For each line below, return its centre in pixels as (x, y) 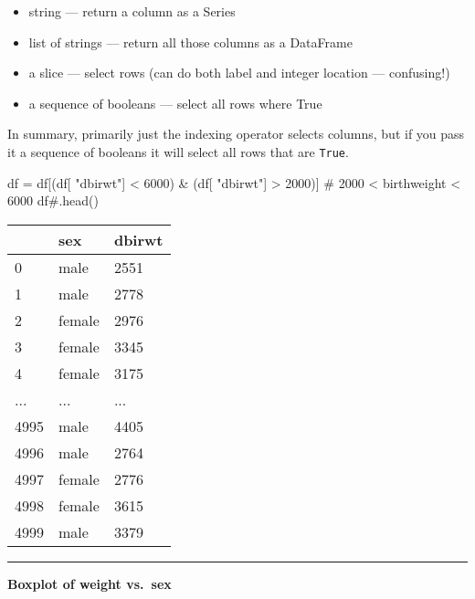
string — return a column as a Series (132, 11)
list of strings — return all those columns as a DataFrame (190, 42)
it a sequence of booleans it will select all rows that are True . (178, 151)
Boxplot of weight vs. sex (90, 583)
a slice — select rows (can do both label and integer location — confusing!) (239, 73)
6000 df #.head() (53, 200)
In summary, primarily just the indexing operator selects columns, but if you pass (236, 134)
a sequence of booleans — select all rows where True (175, 103)
